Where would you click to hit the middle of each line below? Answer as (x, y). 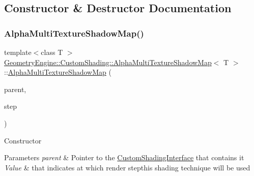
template (18, 52)
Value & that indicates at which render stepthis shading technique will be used (127, 167)
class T (52, 52)
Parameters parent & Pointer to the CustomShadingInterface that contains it (124, 157)
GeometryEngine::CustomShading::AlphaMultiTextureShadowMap (108, 62)
